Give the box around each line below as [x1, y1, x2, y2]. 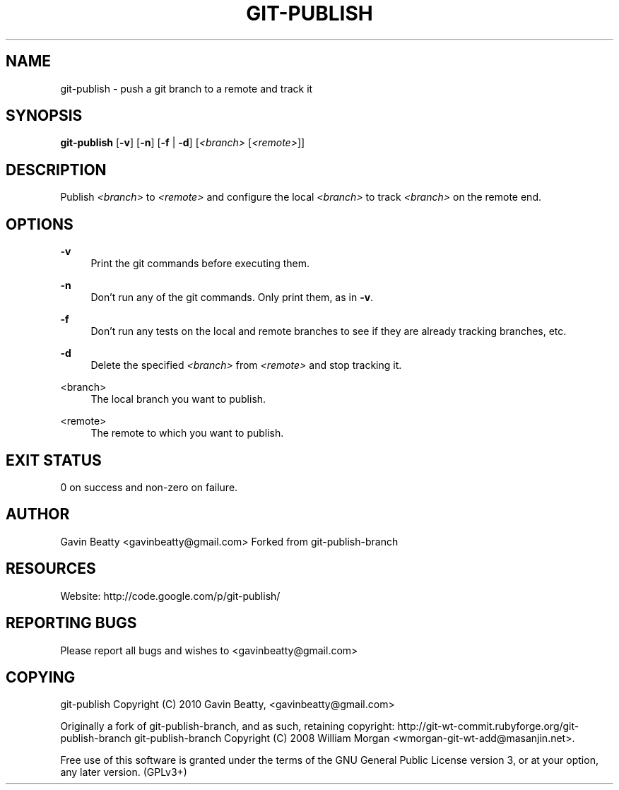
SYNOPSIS [6, 107, 83, 125]
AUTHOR [6, 505, 70, 524]
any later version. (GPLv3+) [60, 766, 187, 779]
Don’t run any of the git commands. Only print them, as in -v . [90, 291, 374, 304]
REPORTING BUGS [6, 614, 137, 632]
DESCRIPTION [6, 160, 107, 179]
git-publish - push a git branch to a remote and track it [60, 82, 313, 95]
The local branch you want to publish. [90, 393, 266, 406]
